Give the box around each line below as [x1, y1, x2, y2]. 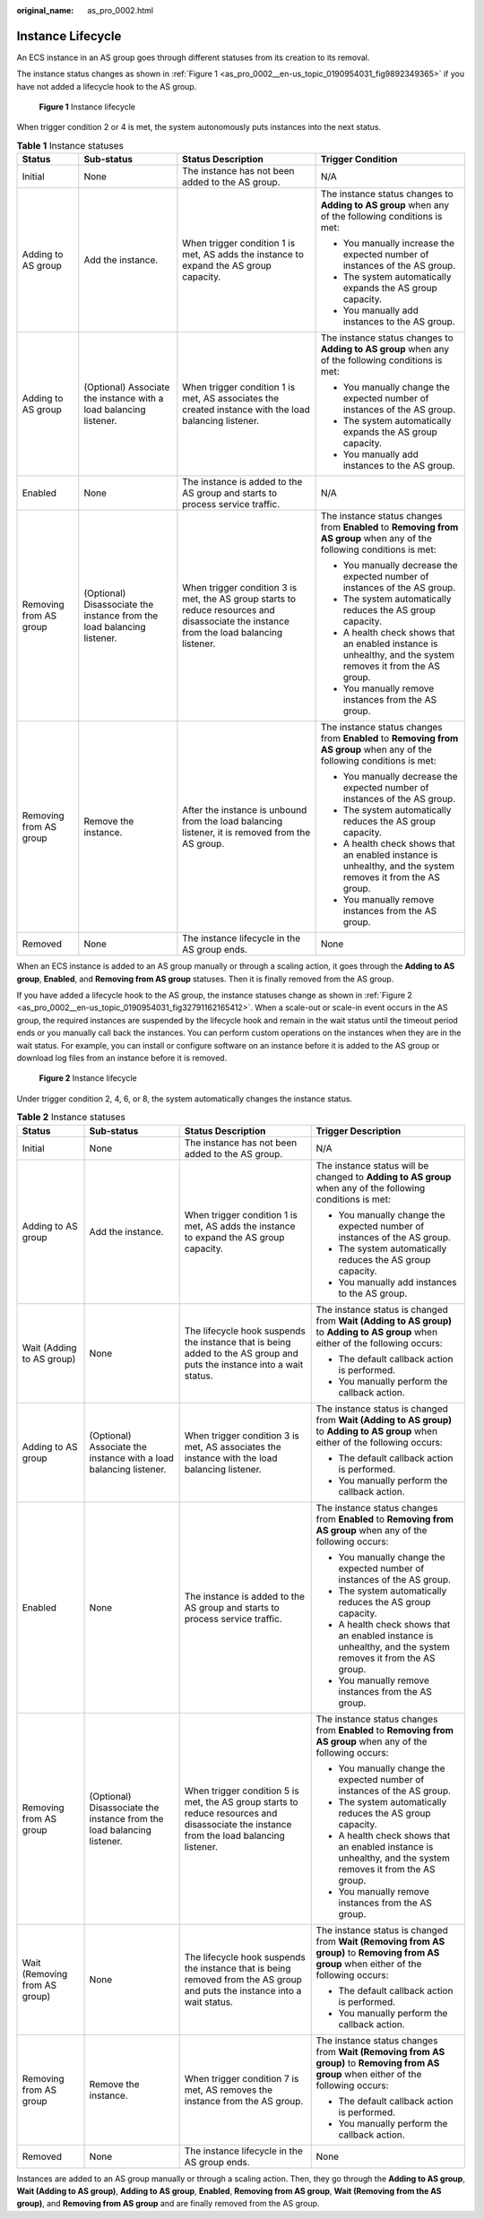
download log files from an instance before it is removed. [16, 1052, 228, 1063]
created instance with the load [182, 403, 310, 416]
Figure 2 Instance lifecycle [39, 1073, 138, 1084]
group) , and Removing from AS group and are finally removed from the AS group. [16, 2198, 320, 2209]
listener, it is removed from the [182, 826, 311, 839]
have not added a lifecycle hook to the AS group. [16, 81, 197, 91]
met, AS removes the [184, 2084, 273, 2096]
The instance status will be [315, 1159, 429, 1171]
